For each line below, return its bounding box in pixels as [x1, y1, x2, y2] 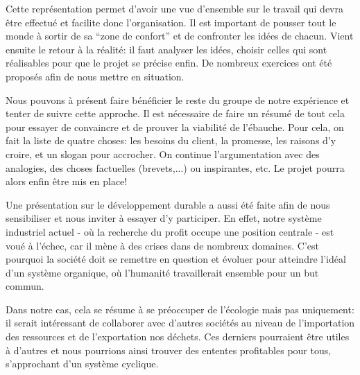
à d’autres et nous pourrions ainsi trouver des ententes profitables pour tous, [6, 342, 332, 357]
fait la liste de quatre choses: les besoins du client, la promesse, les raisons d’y [6, 133, 336, 148]
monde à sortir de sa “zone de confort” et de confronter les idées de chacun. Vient [6, 28, 354, 43]
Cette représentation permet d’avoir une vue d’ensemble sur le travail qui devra [6, 1, 343, 15]
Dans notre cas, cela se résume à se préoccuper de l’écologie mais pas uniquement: [6, 302, 354, 316]
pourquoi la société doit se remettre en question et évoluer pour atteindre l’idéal [6, 252, 346, 266]
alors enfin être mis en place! [6, 174, 128, 189]
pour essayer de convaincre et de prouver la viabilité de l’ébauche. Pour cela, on [6, 119, 344, 134]
